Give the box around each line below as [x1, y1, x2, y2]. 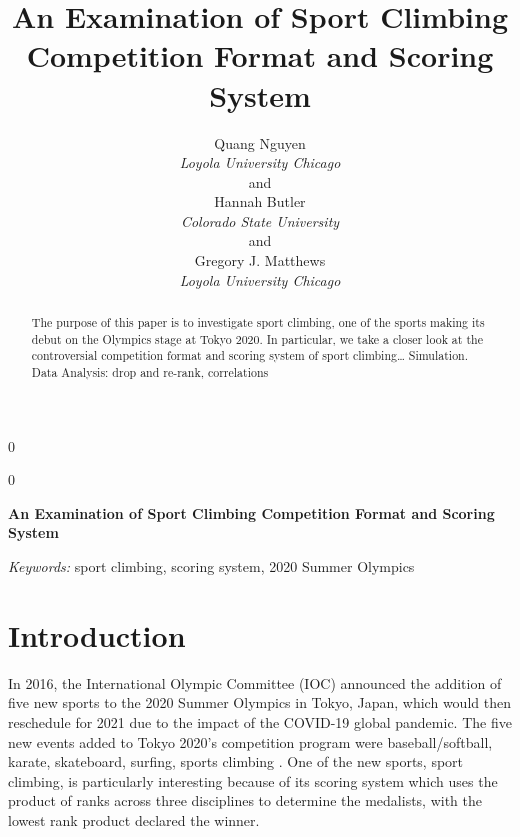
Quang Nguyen [214, 132, 306, 153]
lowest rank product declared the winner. [8, 809, 260, 830]
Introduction [8, 614, 186, 655]
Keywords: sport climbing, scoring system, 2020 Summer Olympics [8, 556, 415, 577]
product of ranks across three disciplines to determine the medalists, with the [8, 790, 482, 811]
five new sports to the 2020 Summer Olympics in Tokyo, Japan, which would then [8, 692, 511, 713]
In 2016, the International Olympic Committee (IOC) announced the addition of [8, 672, 502, 693]
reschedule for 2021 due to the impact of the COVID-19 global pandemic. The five [8, 711, 512, 732]
